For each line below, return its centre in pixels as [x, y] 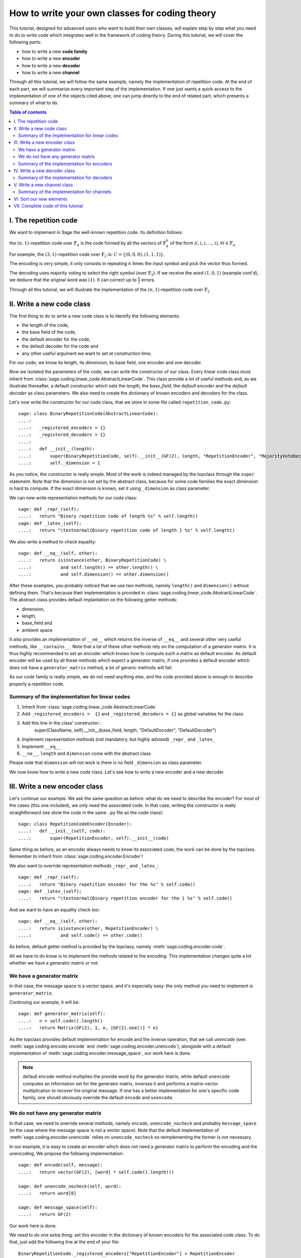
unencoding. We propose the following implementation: [66, 1154]
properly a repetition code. [37, 684]
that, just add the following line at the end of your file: [64, 1242]
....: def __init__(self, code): [62, 831]
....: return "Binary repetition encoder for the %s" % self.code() [107, 884]
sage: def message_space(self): [58, 1207]
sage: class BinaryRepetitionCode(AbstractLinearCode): [88, 414]
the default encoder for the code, [56, 339]
